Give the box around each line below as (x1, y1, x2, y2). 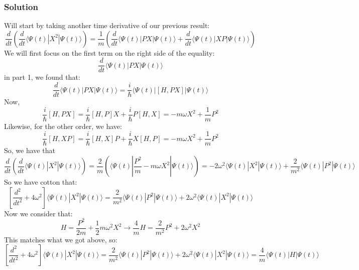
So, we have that (4, 145, 55, 156)
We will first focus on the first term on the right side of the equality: (4, 47, 215, 58)
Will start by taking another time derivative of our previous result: (4, 20, 210, 31)
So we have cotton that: (4, 177, 77, 187)
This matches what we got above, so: (4, 234, 117, 244)
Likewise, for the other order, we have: (4, 120, 122, 131)
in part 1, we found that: (4, 72, 80, 82)
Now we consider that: (4, 208, 73, 218)
